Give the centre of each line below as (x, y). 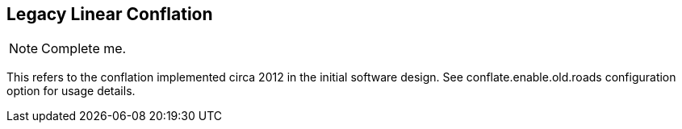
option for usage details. (71, 91)
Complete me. (84, 49)
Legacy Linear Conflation (110, 14)
